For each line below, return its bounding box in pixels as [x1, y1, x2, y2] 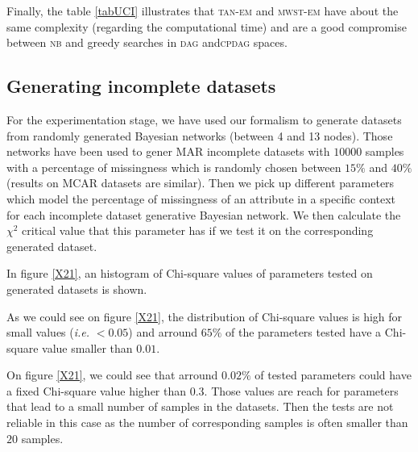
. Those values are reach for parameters [204, 382, 399, 399]
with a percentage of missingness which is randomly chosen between [6, 158, 341, 175]
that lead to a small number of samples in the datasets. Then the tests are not [6, 398, 394, 415]
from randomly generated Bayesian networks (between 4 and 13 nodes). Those [6, 127, 393, 144]
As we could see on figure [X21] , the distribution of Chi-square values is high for [6, 308, 403, 324]
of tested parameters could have [255, 366, 412, 383]
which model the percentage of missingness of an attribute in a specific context [6, 190, 396, 207]
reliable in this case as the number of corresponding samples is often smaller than [6, 414, 408, 431]
